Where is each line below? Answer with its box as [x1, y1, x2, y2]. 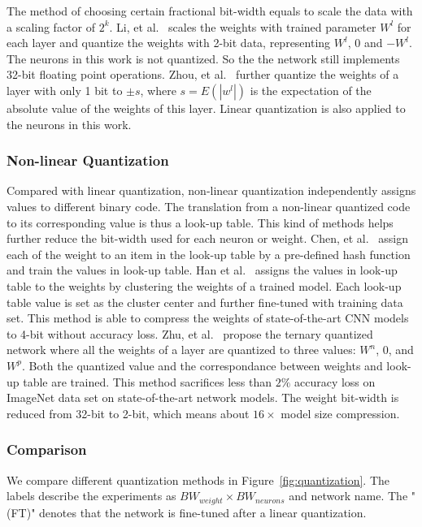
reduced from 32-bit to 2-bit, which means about [7, 404, 250, 421]
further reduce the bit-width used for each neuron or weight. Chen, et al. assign [7, 230, 408, 247]
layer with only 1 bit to [7, 81, 123, 98]
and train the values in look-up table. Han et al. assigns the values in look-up [7, 261, 398, 279]
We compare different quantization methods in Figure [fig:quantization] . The [7, 471, 390, 488]
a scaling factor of [7, 18, 96, 35]
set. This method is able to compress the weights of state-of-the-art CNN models [7, 309, 409, 326]
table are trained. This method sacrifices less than [23, 373, 272, 390]
